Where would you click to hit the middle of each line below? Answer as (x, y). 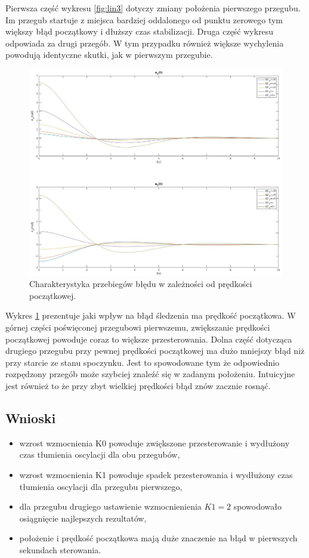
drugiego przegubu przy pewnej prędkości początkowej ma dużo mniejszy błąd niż (155, 351)
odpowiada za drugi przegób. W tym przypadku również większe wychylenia (145, 43)
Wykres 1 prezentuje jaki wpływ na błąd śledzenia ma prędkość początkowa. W (151, 315)
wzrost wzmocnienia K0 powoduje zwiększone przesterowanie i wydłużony (154, 443)
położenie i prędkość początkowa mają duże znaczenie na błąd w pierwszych (158, 538)
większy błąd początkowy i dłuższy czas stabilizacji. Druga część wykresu (140, 31)
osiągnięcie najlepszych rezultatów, (83, 518)
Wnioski (31, 418)
